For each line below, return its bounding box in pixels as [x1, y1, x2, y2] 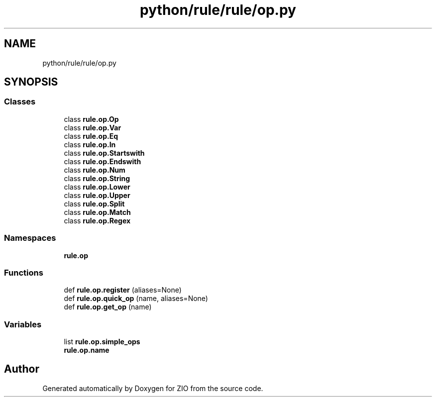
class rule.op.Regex [64, 216, 131, 225]
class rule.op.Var [64, 123, 121, 132]
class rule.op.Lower [64, 182, 130, 191]
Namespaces [4, 233, 56, 243]
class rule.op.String [64, 174, 130, 183]
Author [4, 363, 39, 376]
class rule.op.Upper [64, 191, 130, 200]
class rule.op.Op [64, 114, 119, 123]
